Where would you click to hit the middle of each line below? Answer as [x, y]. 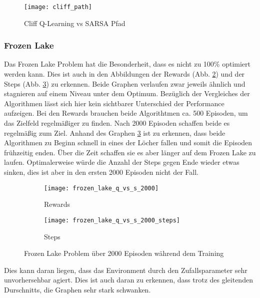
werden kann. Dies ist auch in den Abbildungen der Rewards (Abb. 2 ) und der [124, 74]
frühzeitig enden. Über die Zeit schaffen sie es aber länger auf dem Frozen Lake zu [130, 152]
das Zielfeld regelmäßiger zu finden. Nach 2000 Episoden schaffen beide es [117, 123]
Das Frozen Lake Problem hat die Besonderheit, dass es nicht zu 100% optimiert [127, 64]
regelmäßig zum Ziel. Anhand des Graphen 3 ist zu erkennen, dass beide [115, 132]
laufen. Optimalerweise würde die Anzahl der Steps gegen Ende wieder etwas [122, 162]
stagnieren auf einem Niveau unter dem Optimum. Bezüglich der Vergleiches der [127, 93]
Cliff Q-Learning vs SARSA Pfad [75, 23]
